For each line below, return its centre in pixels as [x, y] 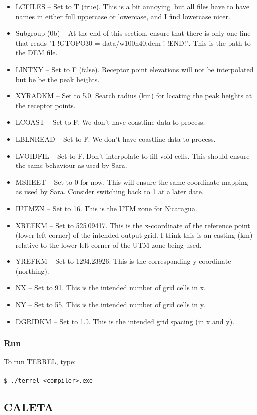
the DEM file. [37, 52]
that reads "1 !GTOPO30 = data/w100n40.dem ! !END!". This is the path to [133, 42]
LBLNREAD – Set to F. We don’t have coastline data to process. [116, 138]
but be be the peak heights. [58, 79]
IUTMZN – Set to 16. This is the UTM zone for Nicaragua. [106, 208]
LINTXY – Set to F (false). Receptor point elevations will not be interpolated [134, 69]
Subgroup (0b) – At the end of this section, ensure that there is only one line [133, 33]
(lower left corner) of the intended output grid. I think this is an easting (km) [134, 235]
